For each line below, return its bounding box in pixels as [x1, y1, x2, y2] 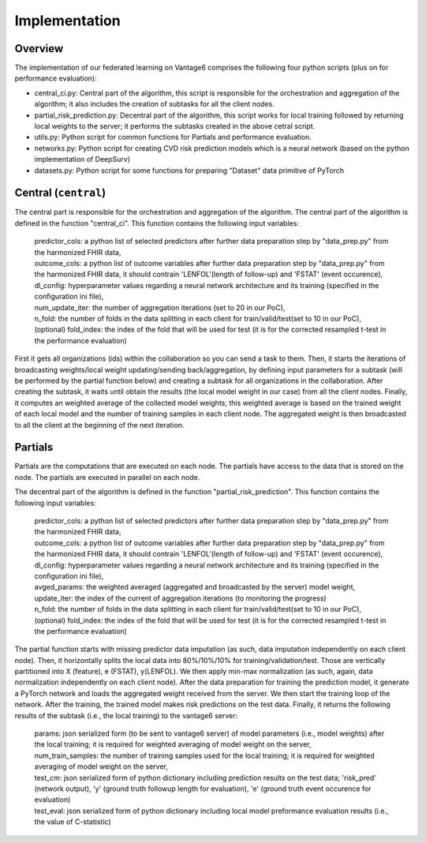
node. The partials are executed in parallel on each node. [14, 472, 200, 481]
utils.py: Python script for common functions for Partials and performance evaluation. [34, 133, 312, 142]
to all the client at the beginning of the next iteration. [14, 420, 185, 429]
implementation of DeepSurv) [34, 155, 130, 164]
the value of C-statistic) [34, 817, 111, 826]
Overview [14, 42, 64, 55]
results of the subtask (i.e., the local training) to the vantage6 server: [14, 710, 238, 720]
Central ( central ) [14, 186, 106, 200]
